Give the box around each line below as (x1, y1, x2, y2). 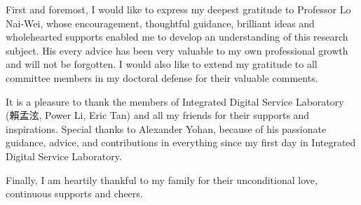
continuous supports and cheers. (6, 186, 143, 201)
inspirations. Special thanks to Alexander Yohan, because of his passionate (6, 121, 327, 136)
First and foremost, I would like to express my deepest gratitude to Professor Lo (6, 2, 351, 16)
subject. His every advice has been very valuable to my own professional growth (6, 43, 348, 57)
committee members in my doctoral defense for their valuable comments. (6, 70, 318, 85)
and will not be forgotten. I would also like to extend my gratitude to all (6, 57, 318, 71)
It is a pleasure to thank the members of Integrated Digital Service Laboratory (6, 94, 344, 108)
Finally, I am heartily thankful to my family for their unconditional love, (6, 172, 318, 187)
